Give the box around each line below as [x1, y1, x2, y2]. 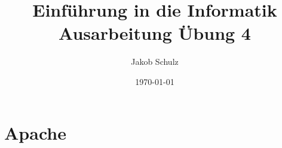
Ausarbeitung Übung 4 [59, 21, 251, 45]
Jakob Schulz [131, 55, 179, 68]
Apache [4, 120, 66, 144]
